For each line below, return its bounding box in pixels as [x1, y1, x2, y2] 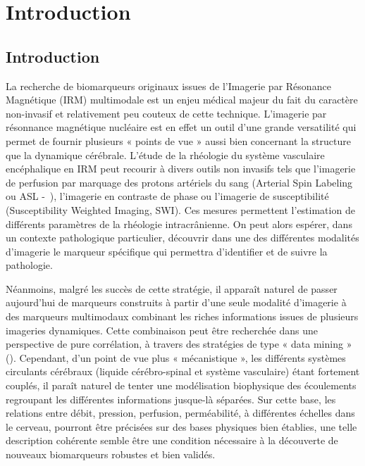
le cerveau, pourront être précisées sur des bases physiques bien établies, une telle [6, 419, 357, 434]
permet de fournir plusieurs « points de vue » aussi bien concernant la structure [6, 133, 351, 148]
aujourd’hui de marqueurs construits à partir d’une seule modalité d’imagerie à [6, 295, 347, 310]
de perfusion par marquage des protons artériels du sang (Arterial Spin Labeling [6, 175, 353, 189]
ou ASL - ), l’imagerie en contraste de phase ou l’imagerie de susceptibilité [6, 189, 329, 203]
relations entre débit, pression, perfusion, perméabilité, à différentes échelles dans [6, 405, 355, 420]
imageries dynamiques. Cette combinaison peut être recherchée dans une [6, 322, 318, 337]
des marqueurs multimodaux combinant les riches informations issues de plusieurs [6, 309, 359, 324]
